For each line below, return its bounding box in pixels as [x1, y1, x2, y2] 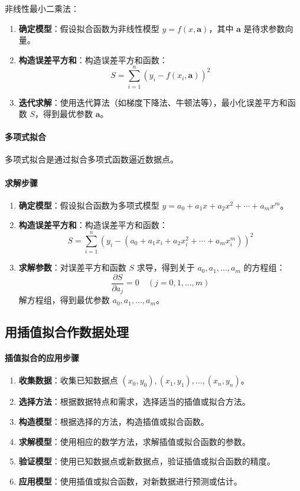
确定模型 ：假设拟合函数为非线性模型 [18, 22, 159, 34]
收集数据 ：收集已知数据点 [18, 374, 118, 386]
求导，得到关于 [136, 261, 195, 274]
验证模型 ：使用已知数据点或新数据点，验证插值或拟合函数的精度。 [18, 455, 275, 467]
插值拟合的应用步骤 [5, 352, 79, 364]
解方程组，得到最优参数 [18, 294, 110, 306]
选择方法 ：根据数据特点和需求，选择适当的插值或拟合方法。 [18, 395, 250, 408]
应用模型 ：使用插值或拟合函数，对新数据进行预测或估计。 [18, 474, 242, 487]
